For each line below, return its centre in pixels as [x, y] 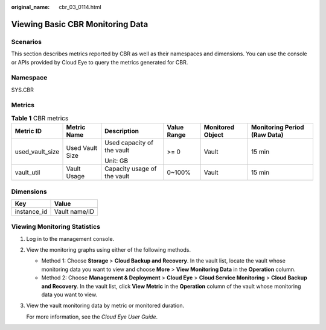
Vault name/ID [74, 211]
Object [213, 135]
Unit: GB [117, 161]
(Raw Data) [267, 135]
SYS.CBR [23, 90]
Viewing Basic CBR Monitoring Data [80, 24]
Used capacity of [129, 143]
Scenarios [27, 42]
